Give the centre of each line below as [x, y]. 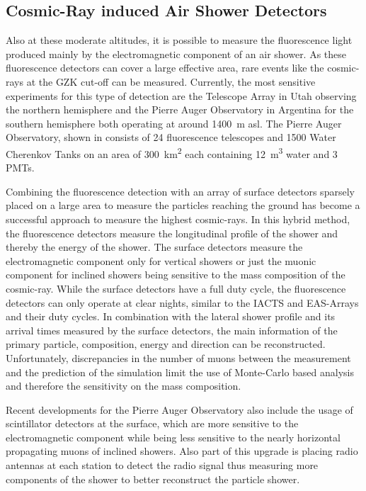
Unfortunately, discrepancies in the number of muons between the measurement [178, 357]
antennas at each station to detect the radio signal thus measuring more [162, 465]
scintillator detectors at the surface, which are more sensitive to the [152, 423]
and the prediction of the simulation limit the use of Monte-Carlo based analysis [180, 372]
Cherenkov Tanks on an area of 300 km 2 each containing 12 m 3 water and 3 [172, 152]
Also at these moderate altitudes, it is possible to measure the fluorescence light [179, 40]
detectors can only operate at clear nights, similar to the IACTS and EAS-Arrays [182, 302]
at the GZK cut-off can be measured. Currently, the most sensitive [171, 81]
